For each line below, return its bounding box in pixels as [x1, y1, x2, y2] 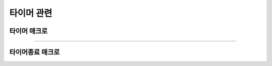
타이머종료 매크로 [9, 48, 60, 56]
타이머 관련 [9, 8, 52, 19]
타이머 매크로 [9, 27, 48, 35]
